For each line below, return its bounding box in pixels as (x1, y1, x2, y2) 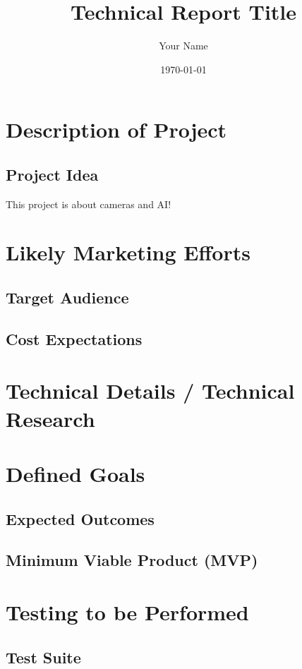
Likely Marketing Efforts (6, 238, 250, 267)
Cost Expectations (6, 327, 143, 349)
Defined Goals (6, 459, 145, 488)
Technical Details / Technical (6, 376, 295, 405)
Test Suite (6, 646, 81, 668)
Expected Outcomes (6, 507, 155, 529)
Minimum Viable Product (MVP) (6, 549, 258, 571)
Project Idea (6, 163, 99, 185)
